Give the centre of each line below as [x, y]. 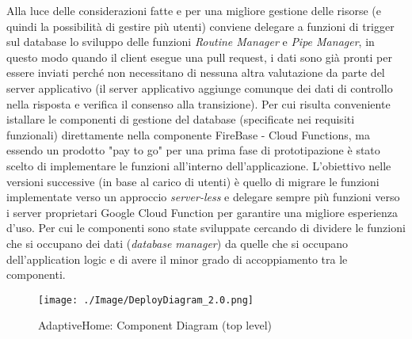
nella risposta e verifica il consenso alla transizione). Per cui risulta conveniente [198, 103]
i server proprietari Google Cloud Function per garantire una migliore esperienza [202, 212]
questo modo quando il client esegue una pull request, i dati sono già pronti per [199, 57]
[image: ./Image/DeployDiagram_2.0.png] [146, 300]
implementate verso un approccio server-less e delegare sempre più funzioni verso [203, 197]
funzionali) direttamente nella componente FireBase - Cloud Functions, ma [188, 134]
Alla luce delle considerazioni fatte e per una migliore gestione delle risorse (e [194, 10]
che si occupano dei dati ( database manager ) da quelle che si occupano [177, 243]
